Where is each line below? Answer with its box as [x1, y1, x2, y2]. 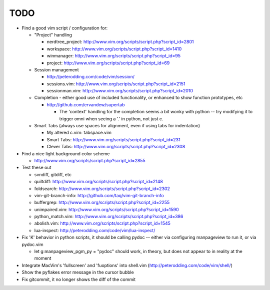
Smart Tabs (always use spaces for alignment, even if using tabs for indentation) [34, 123, 200, 129]
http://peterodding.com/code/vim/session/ [46, 74, 135, 80]
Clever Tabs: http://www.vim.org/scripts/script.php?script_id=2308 [46, 144, 185, 150]
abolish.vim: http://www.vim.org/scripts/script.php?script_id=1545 [34, 220, 171, 227]
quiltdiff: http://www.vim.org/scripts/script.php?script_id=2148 [34, 179, 163, 185]
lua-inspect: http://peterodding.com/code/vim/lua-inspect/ [34, 227, 155, 233]
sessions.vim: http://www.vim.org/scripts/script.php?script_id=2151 [46, 80, 185, 87]
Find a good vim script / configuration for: [21, 25, 108, 31]
